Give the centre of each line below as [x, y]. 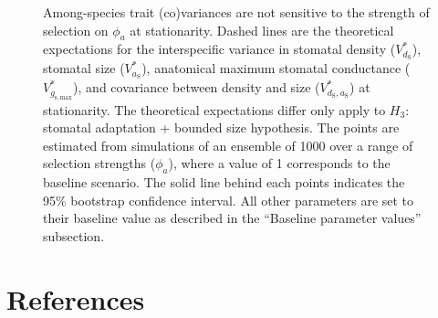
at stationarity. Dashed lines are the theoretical [262, 30]
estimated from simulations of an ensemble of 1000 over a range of [228, 145]
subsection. [74, 235]
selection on [76, 30]
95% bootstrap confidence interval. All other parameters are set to [229, 200]
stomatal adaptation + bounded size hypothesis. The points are [221, 127]
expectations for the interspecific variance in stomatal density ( [219, 49]
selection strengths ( [99, 163]
